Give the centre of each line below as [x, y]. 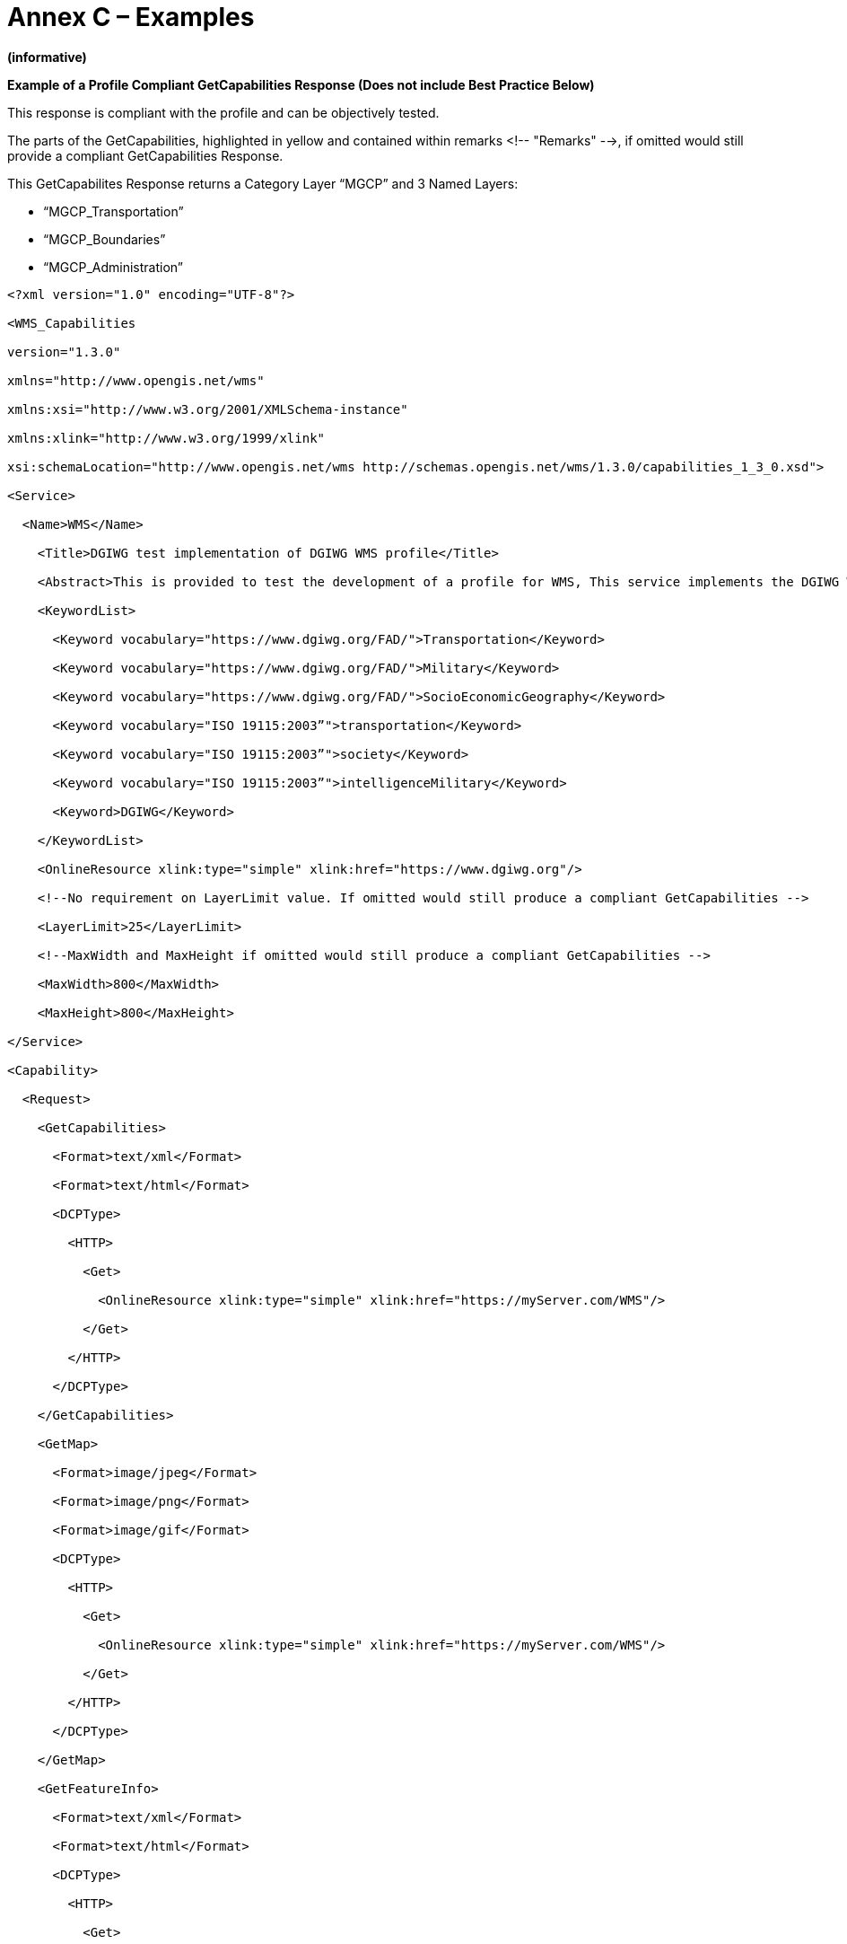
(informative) [47, 57]
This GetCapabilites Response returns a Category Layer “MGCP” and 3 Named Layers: [263, 183]
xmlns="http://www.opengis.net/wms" [136, 380]
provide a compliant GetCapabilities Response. [145, 155]
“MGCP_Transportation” [114, 211]
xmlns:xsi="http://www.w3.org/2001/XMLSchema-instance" [208, 409]
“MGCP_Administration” [113, 267]
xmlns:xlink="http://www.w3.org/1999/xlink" [166, 438]
